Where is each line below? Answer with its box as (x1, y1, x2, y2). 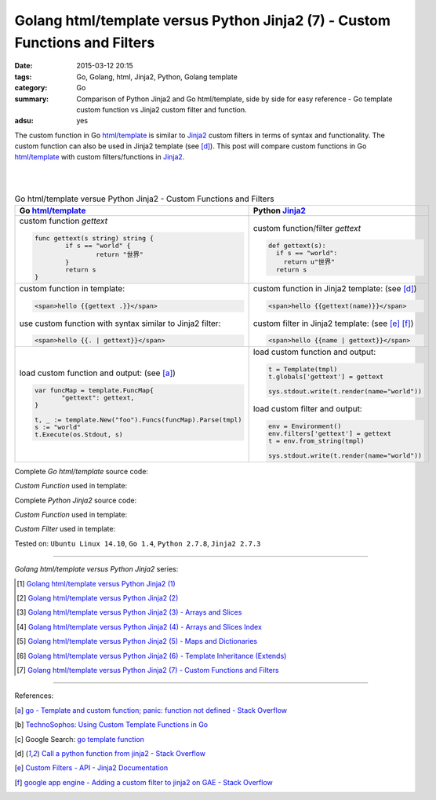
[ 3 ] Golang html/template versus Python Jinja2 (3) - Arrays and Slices (16, 608, 242, 617)
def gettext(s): (267, 241, 326, 250)
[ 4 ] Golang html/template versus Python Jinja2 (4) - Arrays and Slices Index (16, 622, 263, 631)
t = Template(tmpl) (267, 365, 338, 374)
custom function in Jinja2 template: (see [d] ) (253, 283, 417, 294)
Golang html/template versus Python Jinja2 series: (14, 564, 179, 574)
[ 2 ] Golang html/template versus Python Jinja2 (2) (16, 594, 179, 603)
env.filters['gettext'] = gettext (267, 429, 391, 438)
